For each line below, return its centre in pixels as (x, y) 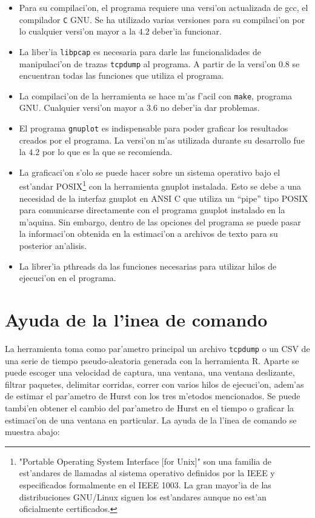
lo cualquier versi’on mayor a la (78, 31)
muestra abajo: (32, 432)
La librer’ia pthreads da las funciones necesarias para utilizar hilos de (148, 266)
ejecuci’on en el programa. (68, 278)
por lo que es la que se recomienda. (107, 152)
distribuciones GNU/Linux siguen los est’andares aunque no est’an (143, 496)
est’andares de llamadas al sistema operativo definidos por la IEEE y (147, 473)
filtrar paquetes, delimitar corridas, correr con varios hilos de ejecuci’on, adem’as (154, 384)
